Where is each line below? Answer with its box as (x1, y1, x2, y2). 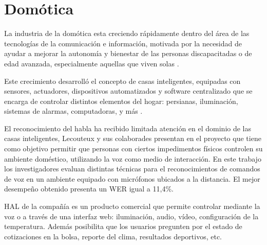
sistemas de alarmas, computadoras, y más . (4, 106, 143, 116)
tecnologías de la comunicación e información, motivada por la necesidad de (4, 38, 242, 48)
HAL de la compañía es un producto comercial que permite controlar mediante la (4, 201, 260, 212)
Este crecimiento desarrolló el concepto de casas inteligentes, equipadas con (4, 75, 241, 86)
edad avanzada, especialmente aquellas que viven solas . (4, 58, 179, 68)
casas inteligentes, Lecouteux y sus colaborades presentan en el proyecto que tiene (4, 133, 261, 144)
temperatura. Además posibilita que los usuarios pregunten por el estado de (4, 221, 242, 232)
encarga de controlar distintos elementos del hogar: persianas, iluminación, (4, 95, 238, 106)
